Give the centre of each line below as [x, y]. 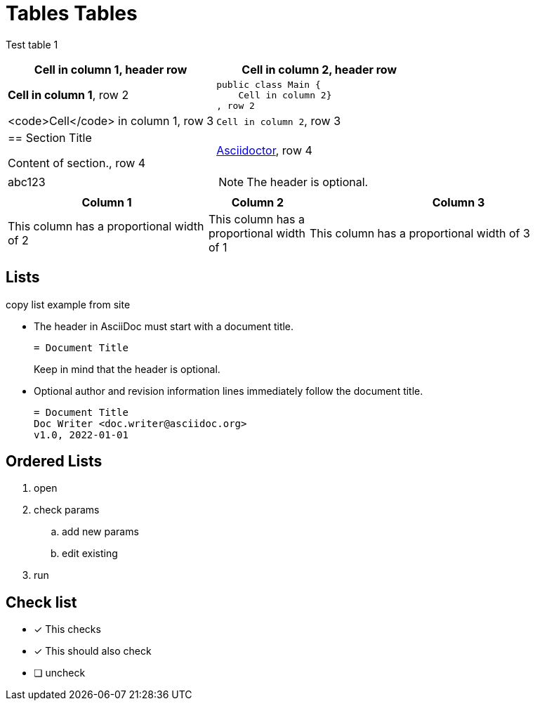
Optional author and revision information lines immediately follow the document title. [229, 391]
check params [67, 510]
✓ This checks [67, 629]
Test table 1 [32, 44]
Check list [41, 602]
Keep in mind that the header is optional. [127, 369]
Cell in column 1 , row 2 [68, 95]
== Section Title [50, 137]
